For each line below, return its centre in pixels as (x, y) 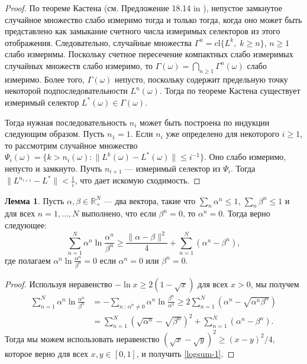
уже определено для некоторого (223, 134)
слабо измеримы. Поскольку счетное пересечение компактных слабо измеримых (149, 54)
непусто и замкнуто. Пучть (54, 168)
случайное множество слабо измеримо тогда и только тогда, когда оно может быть (153, 19)
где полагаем (28, 260)
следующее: (26, 225)
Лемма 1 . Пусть (35, 200)
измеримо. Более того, (45, 79)
